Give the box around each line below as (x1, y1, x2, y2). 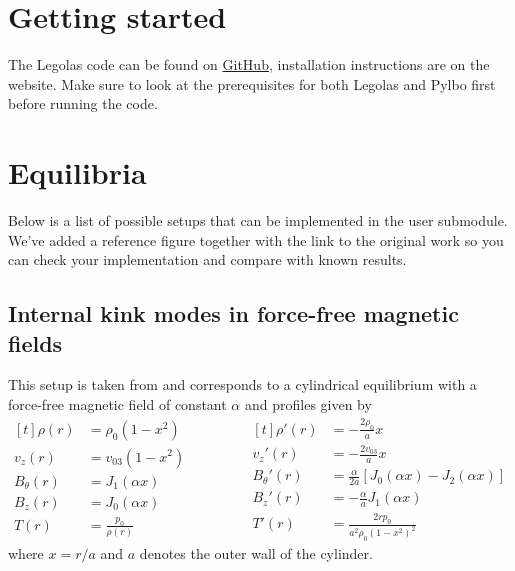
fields (8, 327, 63, 358)
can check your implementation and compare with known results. (8, 249, 407, 270)
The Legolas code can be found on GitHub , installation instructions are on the (8, 54, 490, 75)
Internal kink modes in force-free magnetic (8, 298, 459, 329)
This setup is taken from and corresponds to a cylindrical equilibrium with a (8, 374, 477, 395)
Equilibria (8, 152, 147, 193)
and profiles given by (244, 394, 372, 414)
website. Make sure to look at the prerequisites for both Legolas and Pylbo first (8, 73, 496, 94)
